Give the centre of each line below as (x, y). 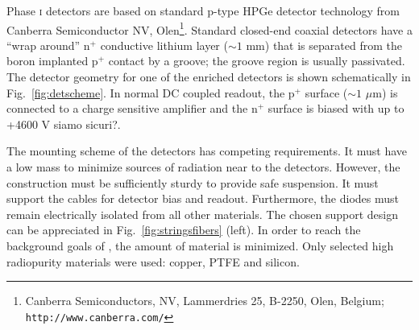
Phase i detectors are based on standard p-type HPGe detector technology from (203, 10)
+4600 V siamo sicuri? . (64, 124)
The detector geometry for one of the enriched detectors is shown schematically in (209, 77)
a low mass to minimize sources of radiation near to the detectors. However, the (203, 167)
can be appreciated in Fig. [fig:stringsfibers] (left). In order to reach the (184, 230)
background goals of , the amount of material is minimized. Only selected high (200, 245)
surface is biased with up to (336, 108)
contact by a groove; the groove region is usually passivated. (257, 61)
